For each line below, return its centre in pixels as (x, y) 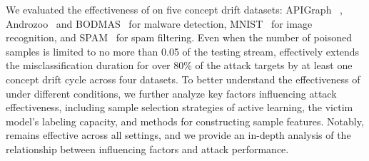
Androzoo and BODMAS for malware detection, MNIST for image (159, 23)
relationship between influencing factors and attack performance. (147, 149)
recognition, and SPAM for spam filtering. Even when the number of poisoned (179, 37)
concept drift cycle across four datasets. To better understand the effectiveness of (183, 79)
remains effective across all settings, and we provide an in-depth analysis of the (178, 135)
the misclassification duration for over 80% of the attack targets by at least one (179, 65)
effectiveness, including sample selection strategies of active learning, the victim (180, 107)
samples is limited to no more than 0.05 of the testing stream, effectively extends (183, 51)
